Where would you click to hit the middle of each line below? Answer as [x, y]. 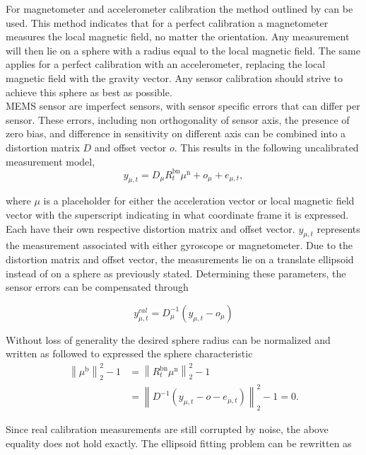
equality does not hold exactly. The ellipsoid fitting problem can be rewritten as [179, 443]
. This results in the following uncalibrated [266, 147]
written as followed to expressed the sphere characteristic [129, 353]
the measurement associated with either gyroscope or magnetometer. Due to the [179, 245]
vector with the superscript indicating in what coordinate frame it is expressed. [177, 215]
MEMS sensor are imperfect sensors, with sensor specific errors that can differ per [183, 106]
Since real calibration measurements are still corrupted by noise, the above [167, 429]
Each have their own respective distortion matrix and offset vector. [150, 228]
